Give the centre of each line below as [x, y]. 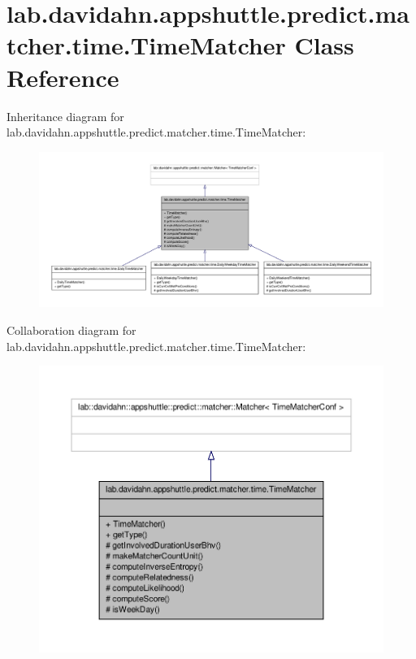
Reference [63, 77]
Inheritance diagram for [65, 116]
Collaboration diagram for [71, 329]
